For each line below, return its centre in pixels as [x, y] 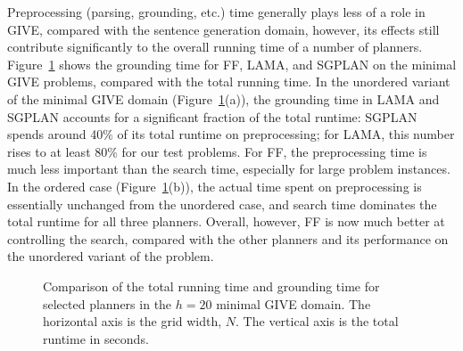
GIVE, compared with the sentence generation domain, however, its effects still [223, 29]
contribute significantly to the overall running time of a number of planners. [215, 47]
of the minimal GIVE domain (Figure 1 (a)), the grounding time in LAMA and [223, 98]
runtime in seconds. [96, 338]
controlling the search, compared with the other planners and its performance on [228, 238]
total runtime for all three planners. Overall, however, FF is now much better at [226, 221]
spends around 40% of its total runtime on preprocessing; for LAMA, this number [231, 134]
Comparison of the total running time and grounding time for [211, 286]
